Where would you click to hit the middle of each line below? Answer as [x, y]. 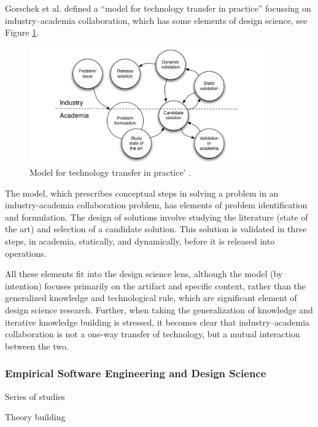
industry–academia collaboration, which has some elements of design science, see [156, 20]
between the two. [37, 346]
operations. [26, 253]
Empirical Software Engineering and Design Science [136, 373]
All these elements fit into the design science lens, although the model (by [144, 274]
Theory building [35, 417]
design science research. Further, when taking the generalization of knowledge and [159, 309]
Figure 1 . [22, 32]
